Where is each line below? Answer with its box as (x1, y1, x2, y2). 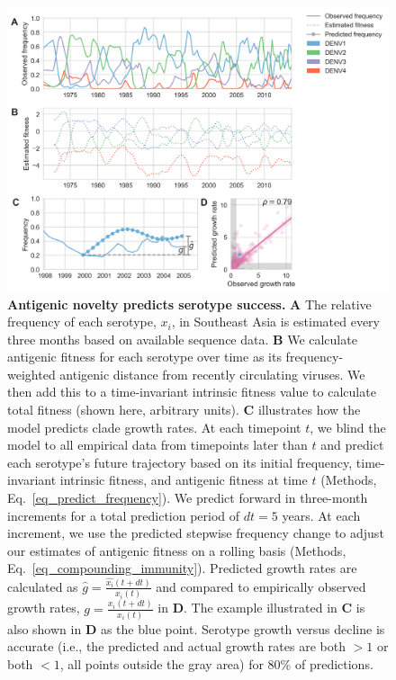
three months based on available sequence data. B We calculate (7, 329, 357, 348)
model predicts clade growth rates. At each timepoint (7, 417, 301, 436)
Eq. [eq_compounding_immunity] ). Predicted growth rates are (7, 559, 357, 577)
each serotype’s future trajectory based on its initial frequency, (7, 452, 353, 471)
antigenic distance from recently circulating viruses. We (59, 364, 365, 383)
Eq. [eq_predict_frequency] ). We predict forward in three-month (7, 488, 368, 507)
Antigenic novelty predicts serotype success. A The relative (7, 294, 372, 313)
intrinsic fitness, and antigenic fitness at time (59, 470, 308, 489)
